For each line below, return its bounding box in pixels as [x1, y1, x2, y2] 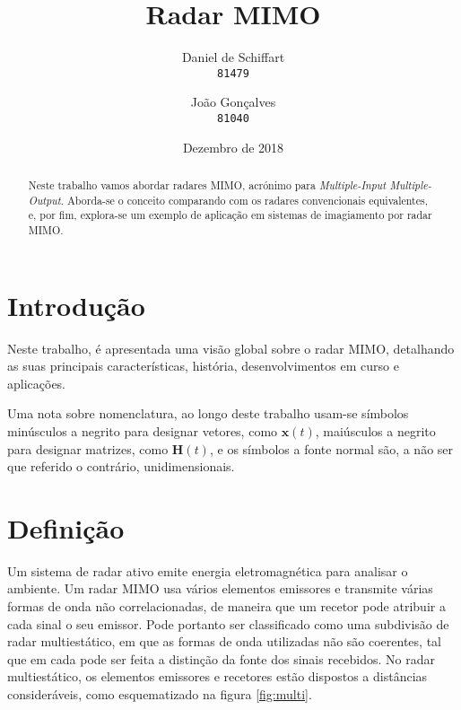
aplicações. [7, 373, 66, 392]
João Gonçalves [190, 92, 276, 111]
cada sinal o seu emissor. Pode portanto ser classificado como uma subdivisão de [7, 614, 449, 633]
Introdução [7, 286, 145, 323]
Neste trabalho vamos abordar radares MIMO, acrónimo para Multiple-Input [28, 178, 387, 193]
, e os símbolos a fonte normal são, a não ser [209, 439, 454, 458]
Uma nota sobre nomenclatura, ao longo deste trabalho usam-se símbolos [7, 404, 409, 423]
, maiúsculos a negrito [315, 421, 436, 440]
